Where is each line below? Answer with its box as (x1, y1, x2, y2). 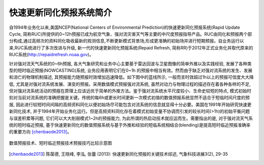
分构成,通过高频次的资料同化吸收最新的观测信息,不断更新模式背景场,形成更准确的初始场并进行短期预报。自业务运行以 (9, 38, 244, 44)
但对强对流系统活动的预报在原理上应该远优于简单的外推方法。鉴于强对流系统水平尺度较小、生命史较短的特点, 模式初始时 (9, 88, 251, 94)
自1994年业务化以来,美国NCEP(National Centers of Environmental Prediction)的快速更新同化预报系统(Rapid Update (9, 24, 241, 30)
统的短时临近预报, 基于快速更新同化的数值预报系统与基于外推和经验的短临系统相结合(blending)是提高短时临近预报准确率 (9, 122, 251, 128)
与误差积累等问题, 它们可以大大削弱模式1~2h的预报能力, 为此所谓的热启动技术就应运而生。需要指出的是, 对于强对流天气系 (9, 115, 253, 121)
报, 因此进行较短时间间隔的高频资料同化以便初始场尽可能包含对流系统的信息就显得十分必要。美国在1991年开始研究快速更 (9, 102, 252, 107)
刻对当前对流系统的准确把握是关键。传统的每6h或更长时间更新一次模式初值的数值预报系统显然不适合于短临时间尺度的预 (9, 95, 250, 101)
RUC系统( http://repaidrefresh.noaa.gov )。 (9, 52, 94, 58)
